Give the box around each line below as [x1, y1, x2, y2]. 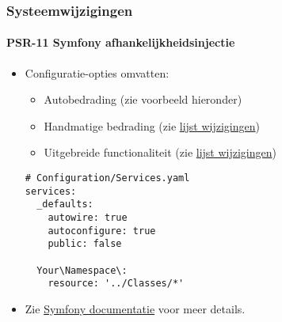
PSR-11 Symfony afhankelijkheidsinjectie [6, 34, 235, 51]
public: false [48, 238, 122, 250]
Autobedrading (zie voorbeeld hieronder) [44, 91, 242, 108]
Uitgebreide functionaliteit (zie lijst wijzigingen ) [44, 144, 276, 161]
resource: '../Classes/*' [48, 278, 185, 290]
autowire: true [48, 211, 128, 223]
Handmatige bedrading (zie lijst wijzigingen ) [44, 117, 260, 134]
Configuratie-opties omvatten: [25, 64, 170, 81]
